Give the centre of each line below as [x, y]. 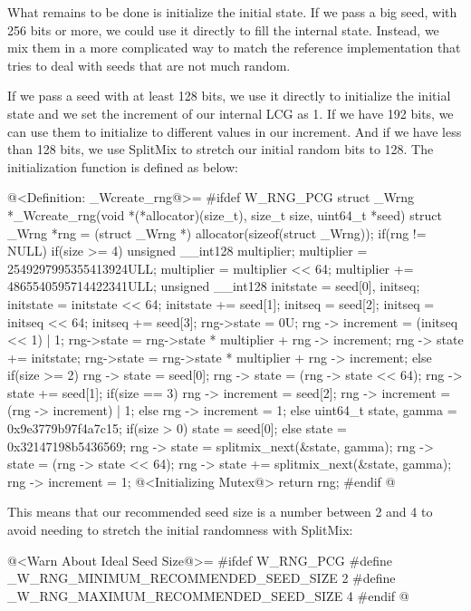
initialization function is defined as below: [123, 166]
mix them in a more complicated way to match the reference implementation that [234, 48]
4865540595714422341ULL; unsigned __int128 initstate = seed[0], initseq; [214, 286]
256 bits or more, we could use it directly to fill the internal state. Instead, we [223, 29]
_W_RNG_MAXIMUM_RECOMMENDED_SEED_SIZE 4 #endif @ [208, 595]
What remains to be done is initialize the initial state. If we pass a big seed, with [232, 12]
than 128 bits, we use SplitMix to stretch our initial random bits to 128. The [221, 149]
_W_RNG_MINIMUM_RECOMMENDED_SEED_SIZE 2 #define [202, 578]
